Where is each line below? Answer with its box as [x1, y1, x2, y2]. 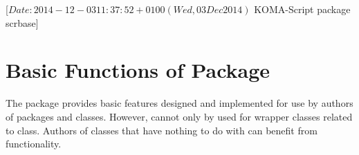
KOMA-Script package [254, 2, 351, 16]
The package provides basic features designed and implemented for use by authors [6, 96, 353, 110]
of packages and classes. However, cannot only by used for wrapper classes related [6, 109, 353, 123]
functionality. [6, 136, 62, 151]
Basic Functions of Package [6, 56, 270, 84]
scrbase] [6, 15, 39, 30]
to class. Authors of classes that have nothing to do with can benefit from [6, 123, 317, 137]
